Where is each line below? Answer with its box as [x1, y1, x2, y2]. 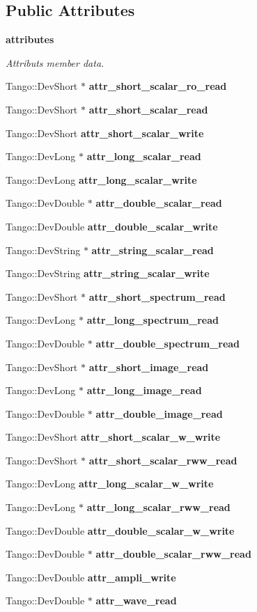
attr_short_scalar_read [88, 102, 208, 116]
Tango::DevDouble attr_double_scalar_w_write [6, 523, 235, 538]
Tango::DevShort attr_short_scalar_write [6, 125, 204, 140]
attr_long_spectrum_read [86, 313, 219, 327]
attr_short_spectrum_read [88, 289, 226, 304]
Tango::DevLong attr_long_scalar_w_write [6, 476, 214, 491]
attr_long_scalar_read [86, 149, 201, 164]
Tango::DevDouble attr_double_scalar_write [6, 219, 218, 233]
